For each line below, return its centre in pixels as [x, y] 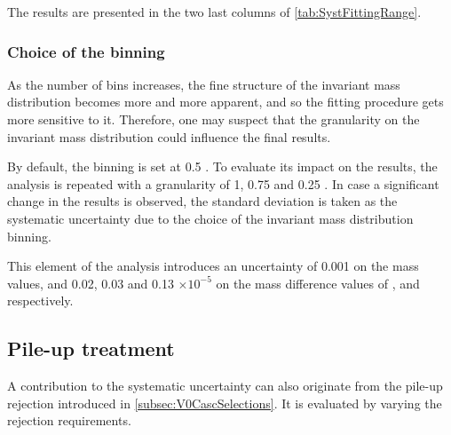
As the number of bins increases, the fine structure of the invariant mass [204, 84]
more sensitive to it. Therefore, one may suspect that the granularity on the [214, 119]
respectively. [40, 301]
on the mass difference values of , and [318, 283]
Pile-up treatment [91, 348]
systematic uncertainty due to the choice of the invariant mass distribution [210, 218]
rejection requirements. [69, 420]
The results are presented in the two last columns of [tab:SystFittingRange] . [214, 12]
